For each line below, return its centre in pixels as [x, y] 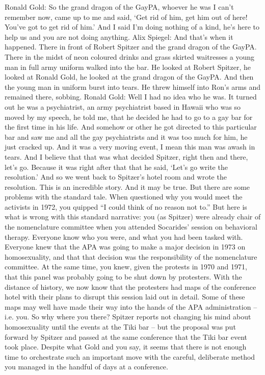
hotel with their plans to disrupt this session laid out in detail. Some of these [125, 297]
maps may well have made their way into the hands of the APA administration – [131, 306]
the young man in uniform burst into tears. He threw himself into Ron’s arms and [133, 86]
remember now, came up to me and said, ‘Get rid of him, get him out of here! [126, 17]
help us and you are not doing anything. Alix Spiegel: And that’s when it [119, 36]
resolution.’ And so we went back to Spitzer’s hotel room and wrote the [116, 177]
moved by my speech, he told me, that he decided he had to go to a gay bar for [129, 117]
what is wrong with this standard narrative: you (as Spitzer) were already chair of [133, 217]
